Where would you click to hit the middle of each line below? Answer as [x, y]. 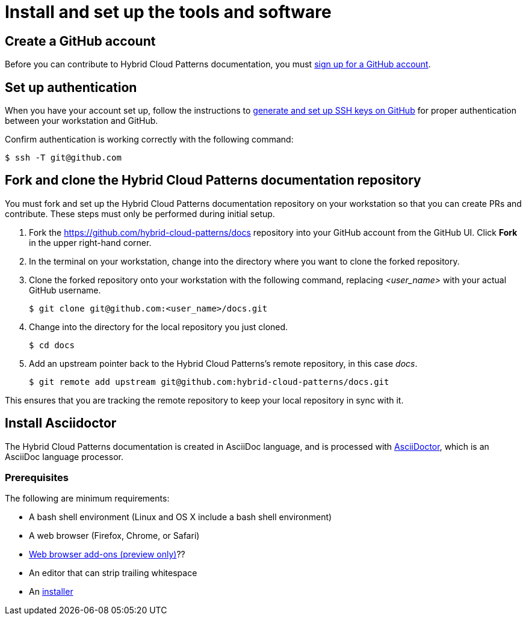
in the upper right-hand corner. [90, 242]
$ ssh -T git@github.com [63, 158]
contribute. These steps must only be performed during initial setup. [140, 213]
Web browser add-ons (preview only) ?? [107, 554]
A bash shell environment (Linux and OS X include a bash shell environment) [181, 517]
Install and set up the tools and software [168, 12]
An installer [51, 592]
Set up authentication [71, 87]
